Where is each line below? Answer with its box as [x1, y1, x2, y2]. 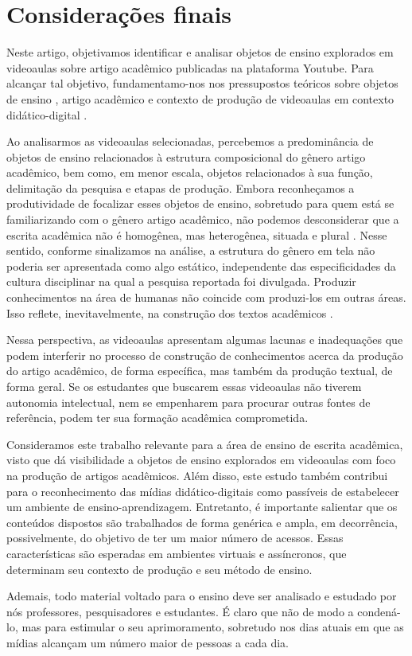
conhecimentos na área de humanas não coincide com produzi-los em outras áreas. [6, 289, 406, 306]
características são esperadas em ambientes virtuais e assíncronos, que [6, 545, 347, 561]
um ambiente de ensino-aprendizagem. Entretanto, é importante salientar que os [6, 498, 398, 515]
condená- [357, 603, 401, 619]
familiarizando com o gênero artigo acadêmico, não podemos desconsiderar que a [6, 211, 399, 228]
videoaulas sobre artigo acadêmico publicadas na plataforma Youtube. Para [6, 59, 374, 76]
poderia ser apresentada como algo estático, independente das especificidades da [6, 257, 396, 274]
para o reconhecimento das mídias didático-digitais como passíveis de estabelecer [6, 482, 399, 499]
